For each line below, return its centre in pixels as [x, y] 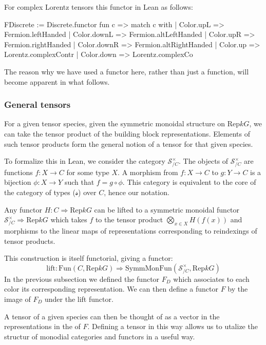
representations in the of [42, 326]
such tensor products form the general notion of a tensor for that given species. [129, 143]
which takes [69, 219]
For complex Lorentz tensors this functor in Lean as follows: [99, 7]
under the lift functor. [79, 299]
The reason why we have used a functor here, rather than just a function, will [127, 71]
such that [79, 182]
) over [87, 192]
